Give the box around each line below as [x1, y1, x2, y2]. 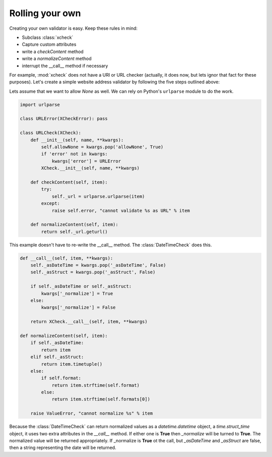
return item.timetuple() [41, 361, 103, 367]
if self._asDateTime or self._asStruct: [30, 283, 132, 290]
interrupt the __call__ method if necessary [22, 63, 108, 69]
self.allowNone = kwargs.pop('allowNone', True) [41, 144, 164, 150]
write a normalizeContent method [22, 55, 92, 62]
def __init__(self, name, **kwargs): [30, 137, 124, 143]
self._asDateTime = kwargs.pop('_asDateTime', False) [30, 262, 166, 268]
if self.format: [41, 375, 82, 381]
